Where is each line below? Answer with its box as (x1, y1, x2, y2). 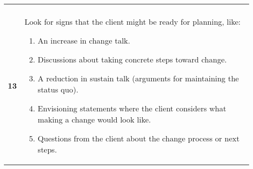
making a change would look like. (37, 114, 151, 125)
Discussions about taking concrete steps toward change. (37, 54, 227, 65)
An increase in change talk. (37, 35, 130, 46)
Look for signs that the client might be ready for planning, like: (24, 16, 241, 27)
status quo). (37, 84, 78, 95)
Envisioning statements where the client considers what (37, 103, 226, 114)
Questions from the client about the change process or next (37, 133, 240, 144)
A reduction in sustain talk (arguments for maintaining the (37, 73, 239, 84)
